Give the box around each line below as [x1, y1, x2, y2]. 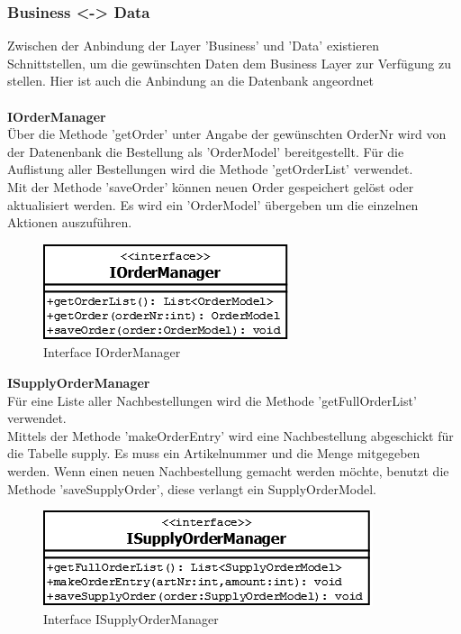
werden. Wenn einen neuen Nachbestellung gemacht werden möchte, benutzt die [7, 461, 449, 480]
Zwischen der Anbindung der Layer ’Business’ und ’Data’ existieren [7, 36, 379, 55]
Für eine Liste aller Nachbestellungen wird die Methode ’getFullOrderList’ [7, 391, 417, 409]
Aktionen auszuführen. [7, 213, 132, 232]
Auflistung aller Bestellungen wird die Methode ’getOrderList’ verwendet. [7, 160, 413, 179]
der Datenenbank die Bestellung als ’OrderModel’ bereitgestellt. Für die [7, 142, 404, 161]
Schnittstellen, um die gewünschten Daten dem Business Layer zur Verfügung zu [7, 53, 452, 72]
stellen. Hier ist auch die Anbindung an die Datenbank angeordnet [7, 71, 374, 90]
